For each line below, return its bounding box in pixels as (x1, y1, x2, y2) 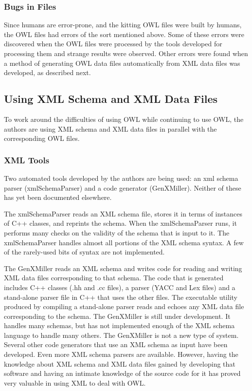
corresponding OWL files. (4, 133, 80, 143)
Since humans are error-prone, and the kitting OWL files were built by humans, (4, 20, 242, 30)
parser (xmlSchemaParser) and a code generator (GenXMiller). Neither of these (4, 182, 241, 193)
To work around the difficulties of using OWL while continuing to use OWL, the (4, 114, 244, 124)
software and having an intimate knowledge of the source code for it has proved (4, 368, 241, 378)
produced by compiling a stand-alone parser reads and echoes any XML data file (4, 301, 244, 312)
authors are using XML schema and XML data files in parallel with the (4, 123, 217, 134)
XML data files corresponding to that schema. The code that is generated (4, 273, 224, 283)
